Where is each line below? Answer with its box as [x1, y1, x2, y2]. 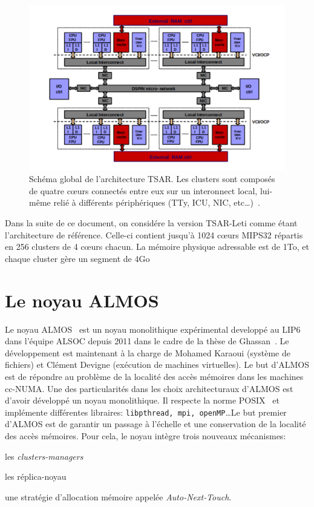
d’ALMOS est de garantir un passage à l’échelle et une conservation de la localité [5, 417, 306, 430]
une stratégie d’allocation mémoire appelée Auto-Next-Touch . [5, 490, 232, 503]
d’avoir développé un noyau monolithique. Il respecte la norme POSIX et [5, 394, 280, 407]
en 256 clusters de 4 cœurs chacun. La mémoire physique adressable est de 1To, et [5, 240, 309, 253]
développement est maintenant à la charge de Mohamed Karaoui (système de [5, 346, 290, 359]
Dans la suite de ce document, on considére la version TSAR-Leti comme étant [5, 217, 298, 229]
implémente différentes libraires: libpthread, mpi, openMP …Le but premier [5, 405, 287, 418]
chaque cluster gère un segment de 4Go [5, 252, 150, 264]
